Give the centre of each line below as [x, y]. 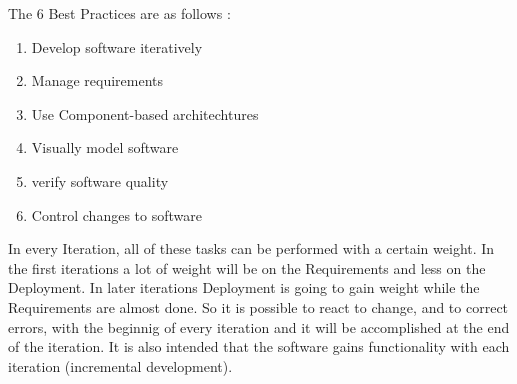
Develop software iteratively [117, 46]
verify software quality [100, 180]
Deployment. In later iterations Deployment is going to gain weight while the [244, 287]
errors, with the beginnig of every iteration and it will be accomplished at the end [259, 326]
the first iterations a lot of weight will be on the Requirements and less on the [247, 267]
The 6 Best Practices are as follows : [119, 13]
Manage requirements [97, 80]
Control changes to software [116, 214]
